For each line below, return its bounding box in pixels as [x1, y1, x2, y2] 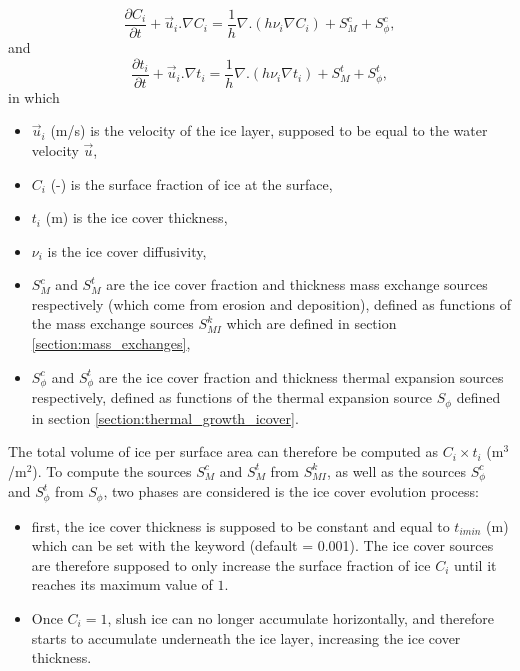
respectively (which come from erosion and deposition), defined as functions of [31, 293, 512, 314]
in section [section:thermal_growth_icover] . [31, 407, 299, 428]
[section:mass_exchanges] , [31, 333, 191, 354]
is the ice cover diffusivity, [47, 240, 207, 261]
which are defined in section [226, 313, 397, 334]
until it [454, 554, 497, 575]
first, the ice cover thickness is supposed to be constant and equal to [31, 515, 450, 536]
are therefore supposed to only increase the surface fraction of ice [31, 554, 431, 575]
